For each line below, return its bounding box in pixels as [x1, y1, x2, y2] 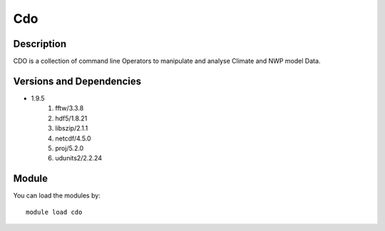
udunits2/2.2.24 [55, 154, 103, 163]
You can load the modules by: [13, 191, 101, 200]
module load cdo [26, 207, 83, 216]
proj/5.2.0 [55, 143, 84, 153]
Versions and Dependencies [13, 75, 142, 87]
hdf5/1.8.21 [55, 114, 88, 123]
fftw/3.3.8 [55, 104, 84, 113]
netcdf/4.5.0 [55, 134, 92, 143]
